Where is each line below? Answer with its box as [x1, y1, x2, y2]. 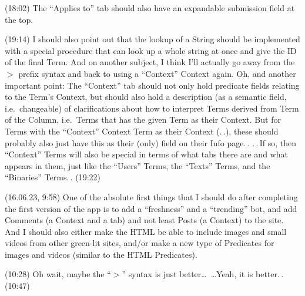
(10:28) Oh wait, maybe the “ [5, 268, 111, 280]
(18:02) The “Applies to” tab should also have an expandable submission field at [5, 2, 295, 14]
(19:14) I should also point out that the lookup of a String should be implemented [5, 33, 300, 45]
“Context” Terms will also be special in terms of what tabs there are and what [5, 148, 288, 160]
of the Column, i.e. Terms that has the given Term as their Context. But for [5, 113, 281, 126]
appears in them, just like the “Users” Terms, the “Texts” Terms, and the [5, 159, 270, 171]
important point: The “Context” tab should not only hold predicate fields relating [5, 79, 300, 91]
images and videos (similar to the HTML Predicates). [5, 248, 197, 260]
